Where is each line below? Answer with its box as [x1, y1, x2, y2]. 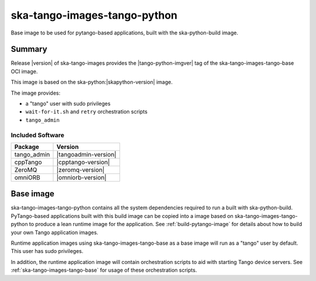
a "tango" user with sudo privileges [25, 100, 111, 107]
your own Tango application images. [11, 228, 99, 236]
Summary [11, 44, 47, 54]
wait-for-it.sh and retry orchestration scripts [25, 108, 147, 115]
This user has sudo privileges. [11, 248, 84, 255]
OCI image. [11, 68, 38, 75]
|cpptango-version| [56, 158, 111, 166]
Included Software [11, 131, 64, 139]
